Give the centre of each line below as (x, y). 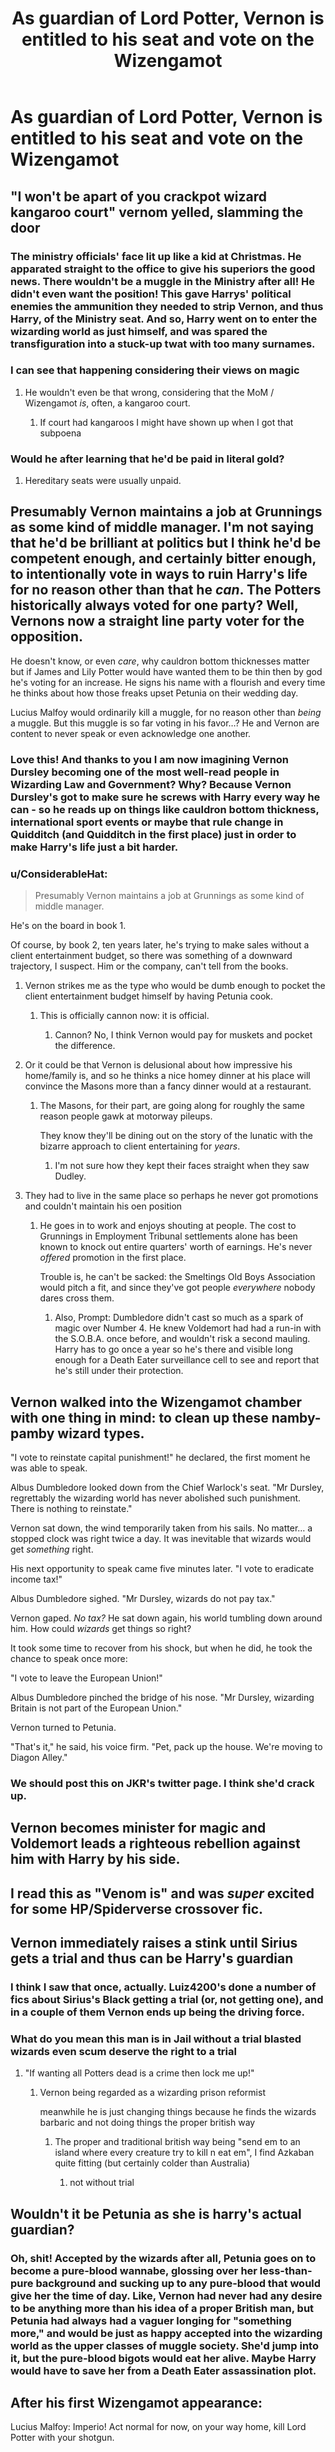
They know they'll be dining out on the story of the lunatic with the (176, 1136)
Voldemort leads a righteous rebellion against (155, 1843)
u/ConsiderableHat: (59, 874)
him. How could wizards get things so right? (101, 1628)
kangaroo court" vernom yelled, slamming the (157, 212)
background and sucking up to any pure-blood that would (178, 2283)
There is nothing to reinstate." (71, 1508)
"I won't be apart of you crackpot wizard (139, 196)
